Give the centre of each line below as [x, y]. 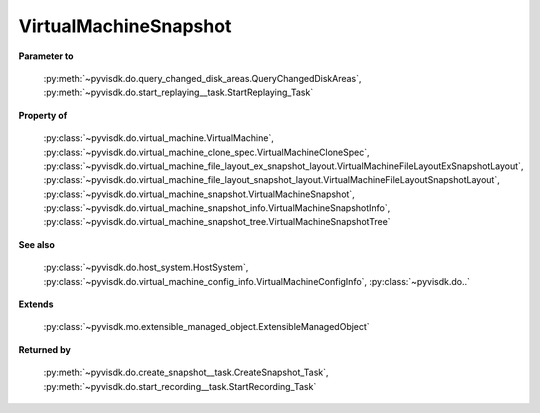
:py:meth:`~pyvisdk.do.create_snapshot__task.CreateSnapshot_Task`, [186, 372]
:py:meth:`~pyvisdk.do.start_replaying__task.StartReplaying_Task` [178, 92]
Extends [36, 304]
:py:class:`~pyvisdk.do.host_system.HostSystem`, [146, 267]
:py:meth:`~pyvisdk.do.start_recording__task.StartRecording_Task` [180, 386]
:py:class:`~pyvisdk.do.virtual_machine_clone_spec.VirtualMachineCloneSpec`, [206, 152]
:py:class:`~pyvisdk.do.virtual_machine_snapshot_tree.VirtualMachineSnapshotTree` [217, 222]
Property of [43, 115]
